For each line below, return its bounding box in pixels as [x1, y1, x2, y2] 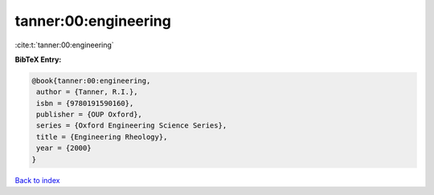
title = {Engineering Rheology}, [36, 132, 168, 141]
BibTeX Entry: [14, 55, 62, 64]
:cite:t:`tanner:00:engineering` [14, 40, 114, 50]
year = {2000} [36, 144, 92, 152]
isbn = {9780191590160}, [36, 99, 134, 108]
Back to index [14, 175, 60, 185]
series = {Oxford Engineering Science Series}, [36, 121, 227, 130]
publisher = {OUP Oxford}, [36, 110, 142, 120]
